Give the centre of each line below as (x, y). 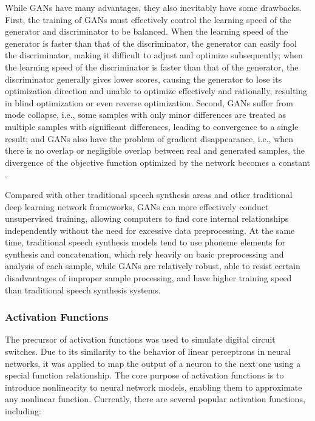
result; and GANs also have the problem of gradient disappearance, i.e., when (149, 138)
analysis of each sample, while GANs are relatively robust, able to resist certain (153, 266)
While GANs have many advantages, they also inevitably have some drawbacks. (153, 7)
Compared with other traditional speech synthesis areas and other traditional (149, 194)
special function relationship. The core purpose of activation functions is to (144, 375)
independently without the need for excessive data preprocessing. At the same (150, 230)
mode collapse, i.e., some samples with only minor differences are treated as (145, 115)
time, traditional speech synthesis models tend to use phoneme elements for (145, 242)
